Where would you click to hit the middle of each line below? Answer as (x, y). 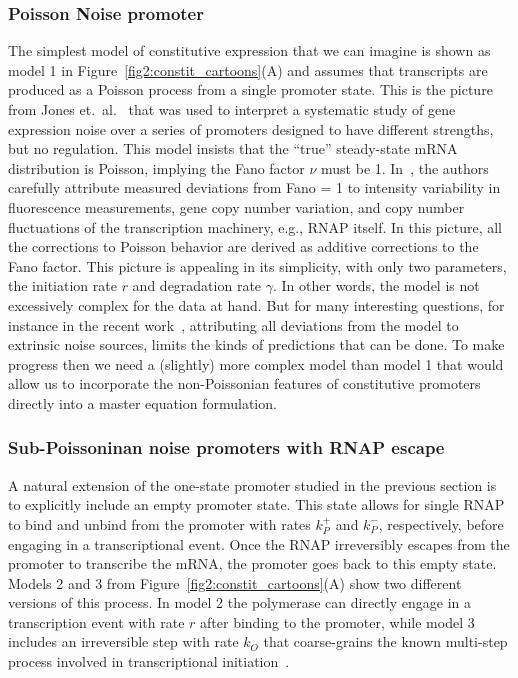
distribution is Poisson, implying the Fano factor (156, 167)
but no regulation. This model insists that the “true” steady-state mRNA (233, 148)
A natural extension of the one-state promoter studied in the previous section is (252, 484)
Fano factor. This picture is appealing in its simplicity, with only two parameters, (257, 265)
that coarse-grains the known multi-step (385, 641)
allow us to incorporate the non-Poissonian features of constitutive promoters (244, 383)
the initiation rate (62, 285)
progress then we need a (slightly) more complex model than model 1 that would (256, 363)
